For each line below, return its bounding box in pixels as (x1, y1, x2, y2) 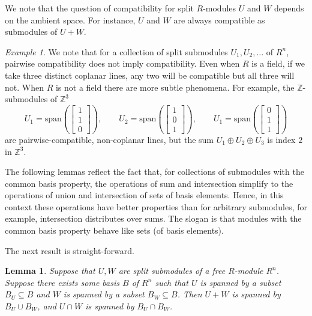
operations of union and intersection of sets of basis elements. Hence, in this (5, 189, 284, 201)
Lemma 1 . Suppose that (5, 264, 95, 277)
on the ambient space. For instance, (5, 13, 136, 26)
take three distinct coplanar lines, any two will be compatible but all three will (5, 68, 295, 81)
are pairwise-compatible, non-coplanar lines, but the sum (5, 133, 214, 145)
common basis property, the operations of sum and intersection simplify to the (5, 177, 293, 189)
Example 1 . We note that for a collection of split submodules (5, 45, 228, 58)
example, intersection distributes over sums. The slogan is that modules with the (5, 212, 302, 225)
